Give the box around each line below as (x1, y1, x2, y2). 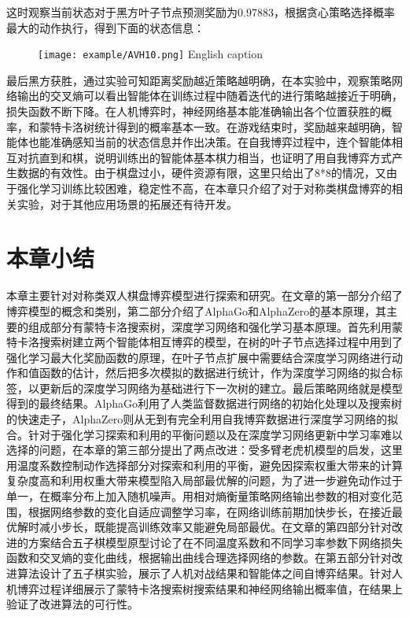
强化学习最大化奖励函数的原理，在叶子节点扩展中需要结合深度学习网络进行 (6, 349, 392, 365)
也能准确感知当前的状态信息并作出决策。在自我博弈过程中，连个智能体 (28, 134, 392, 150)
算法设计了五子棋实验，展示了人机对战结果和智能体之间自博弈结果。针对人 (17, 565, 403, 581)
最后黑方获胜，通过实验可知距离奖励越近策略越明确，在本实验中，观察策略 (6, 72, 392, 88)
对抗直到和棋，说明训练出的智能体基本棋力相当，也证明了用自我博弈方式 (17, 149, 392, 165)
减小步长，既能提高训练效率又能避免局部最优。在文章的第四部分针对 (39, 519, 392, 535)
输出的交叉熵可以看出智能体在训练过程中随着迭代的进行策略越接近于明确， (17, 87, 403, 104)
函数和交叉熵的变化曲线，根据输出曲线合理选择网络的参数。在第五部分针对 (6, 549, 392, 566)
